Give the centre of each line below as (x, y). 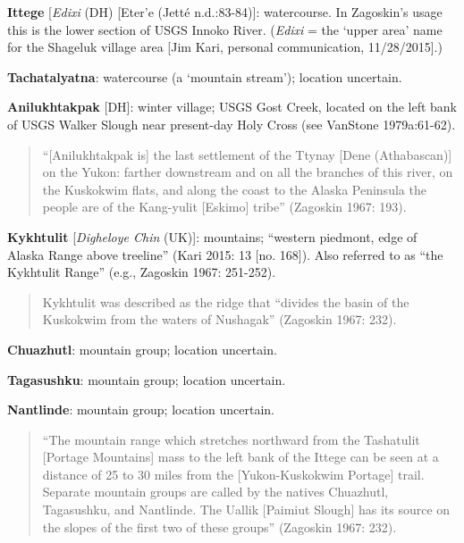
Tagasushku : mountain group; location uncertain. (147, 379)
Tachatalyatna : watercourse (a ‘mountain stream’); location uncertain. (205, 76)
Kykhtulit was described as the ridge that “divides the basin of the (226, 301)
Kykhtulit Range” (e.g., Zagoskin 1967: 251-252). (142, 272)
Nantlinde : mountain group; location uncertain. (141, 409)
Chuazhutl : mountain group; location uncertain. (142, 349)
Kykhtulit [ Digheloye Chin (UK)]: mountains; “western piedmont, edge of (212, 236)
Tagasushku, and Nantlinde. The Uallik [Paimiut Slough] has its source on (246, 510)
